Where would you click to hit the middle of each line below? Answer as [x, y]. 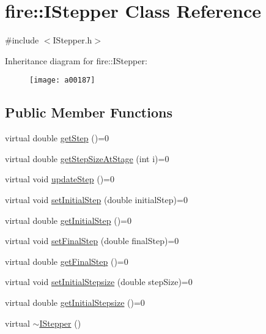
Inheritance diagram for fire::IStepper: [76, 60]
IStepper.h [72, 40]
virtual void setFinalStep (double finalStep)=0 [92, 241]
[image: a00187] [62, 80]
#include [22, 40]
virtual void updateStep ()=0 [60, 179]
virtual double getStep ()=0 [57, 138]
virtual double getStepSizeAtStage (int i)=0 [87, 158]
